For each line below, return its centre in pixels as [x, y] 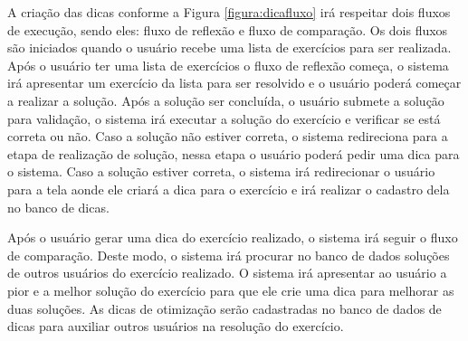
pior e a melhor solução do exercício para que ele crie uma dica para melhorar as [231, 290]
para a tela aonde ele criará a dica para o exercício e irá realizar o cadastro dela [229, 189]
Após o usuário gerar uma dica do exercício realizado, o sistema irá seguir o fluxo [233, 237]
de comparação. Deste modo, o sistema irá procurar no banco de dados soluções [229, 255]
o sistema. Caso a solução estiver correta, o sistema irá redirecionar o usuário [221, 171]
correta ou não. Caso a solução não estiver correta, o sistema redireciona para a [228, 136]
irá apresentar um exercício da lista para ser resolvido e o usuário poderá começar [234, 83]
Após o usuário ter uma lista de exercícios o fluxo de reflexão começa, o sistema [228, 65]
